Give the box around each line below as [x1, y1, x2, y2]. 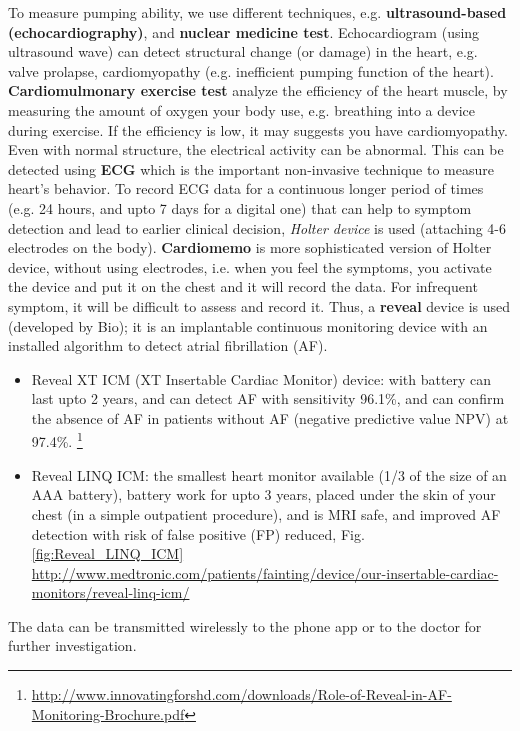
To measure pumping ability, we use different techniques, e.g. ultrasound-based [8, 2, 507, 22]
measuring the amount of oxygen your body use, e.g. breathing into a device [8, 99, 475, 120]
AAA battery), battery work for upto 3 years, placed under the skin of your [31, 484, 496, 505]
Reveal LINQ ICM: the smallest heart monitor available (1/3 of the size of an [31, 464, 507, 485]
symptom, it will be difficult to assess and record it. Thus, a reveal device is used [8, 295, 511, 316]
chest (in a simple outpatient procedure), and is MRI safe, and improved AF [31, 503, 501, 524]
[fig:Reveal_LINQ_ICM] [31, 543, 184, 564]
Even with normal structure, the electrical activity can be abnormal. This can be [8, 139, 504, 160]
